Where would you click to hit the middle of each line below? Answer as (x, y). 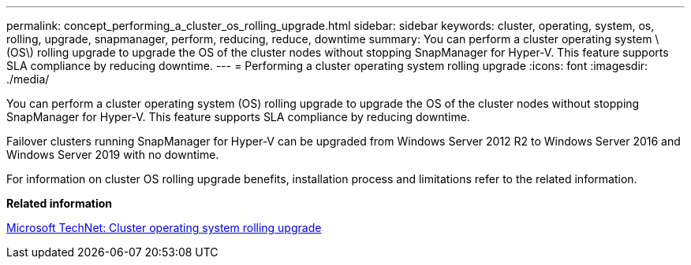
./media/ (28, 79)
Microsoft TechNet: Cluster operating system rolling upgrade (164, 228)
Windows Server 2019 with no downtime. (113, 155)
